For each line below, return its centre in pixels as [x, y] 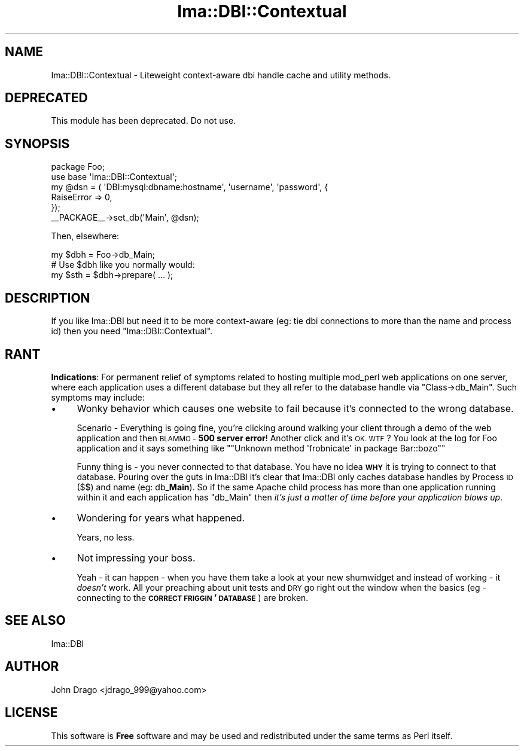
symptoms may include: [98, 397]
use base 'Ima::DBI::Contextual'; [114, 177]
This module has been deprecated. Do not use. [144, 121]
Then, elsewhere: [85, 236]
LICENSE [31, 713]
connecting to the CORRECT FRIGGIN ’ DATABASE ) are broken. [193, 597]
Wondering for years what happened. [161, 518]
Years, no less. [106, 537]
